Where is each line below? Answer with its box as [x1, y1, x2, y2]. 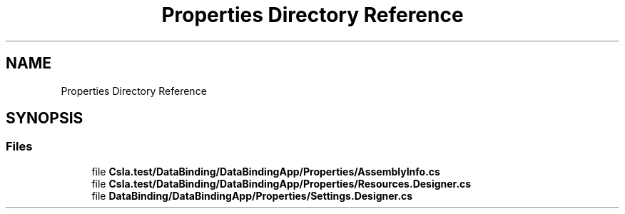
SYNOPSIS [6, 109, 83, 128]
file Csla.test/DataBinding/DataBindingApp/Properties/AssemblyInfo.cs [91, 165, 440, 178]
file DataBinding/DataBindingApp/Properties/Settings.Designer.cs [91, 189, 413, 202]
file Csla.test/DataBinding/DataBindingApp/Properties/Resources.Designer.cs [91, 177, 472, 190]
